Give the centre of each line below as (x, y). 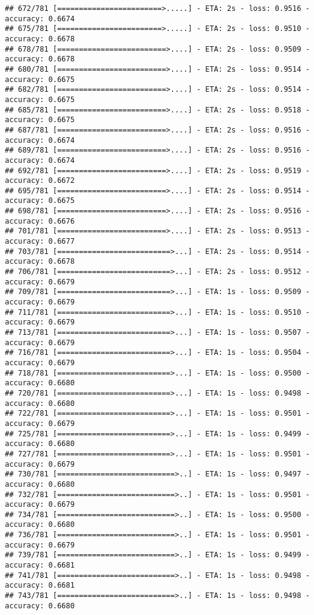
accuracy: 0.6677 (40, 242)
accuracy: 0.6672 (40, 181)
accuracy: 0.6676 (40, 221)
